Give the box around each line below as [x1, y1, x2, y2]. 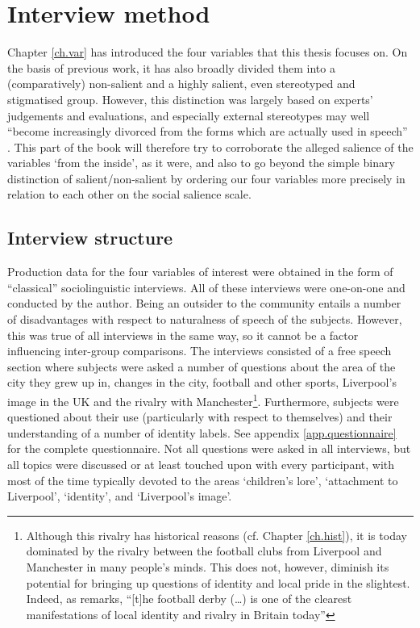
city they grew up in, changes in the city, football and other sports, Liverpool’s [7, 374, 397, 391]
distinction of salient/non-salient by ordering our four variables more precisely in [7, 170, 405, 186]
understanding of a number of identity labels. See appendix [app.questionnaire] [7, 424, 397, 441]
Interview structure [7, 225, 173, 250]
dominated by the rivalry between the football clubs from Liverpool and [26, 542, 382, 559]
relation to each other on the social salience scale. [7, 186, 252, 203]
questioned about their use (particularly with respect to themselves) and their [7, 408, 393, 425]
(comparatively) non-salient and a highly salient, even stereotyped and [7, 75, 356, 92]
